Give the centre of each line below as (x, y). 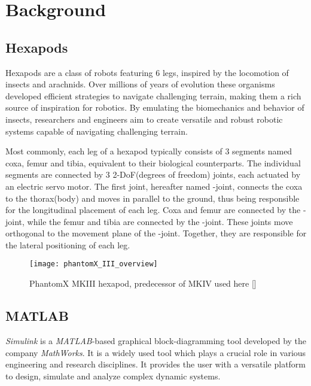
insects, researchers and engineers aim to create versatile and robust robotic (144, 119)
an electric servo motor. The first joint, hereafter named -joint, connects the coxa (154, 186)
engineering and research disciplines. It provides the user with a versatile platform (156, 364)
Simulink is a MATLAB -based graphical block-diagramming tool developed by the (156, 340)
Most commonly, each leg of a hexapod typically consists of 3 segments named (149, 151)
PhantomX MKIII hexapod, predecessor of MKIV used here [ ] (143, 283)
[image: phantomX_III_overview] (94, 264)
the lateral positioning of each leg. (68, 244)
